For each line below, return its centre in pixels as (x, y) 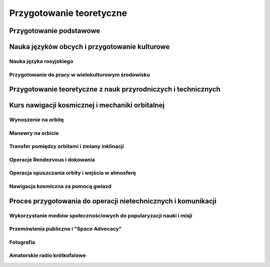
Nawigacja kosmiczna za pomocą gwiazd (60, 186)
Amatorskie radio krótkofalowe (47, 255)
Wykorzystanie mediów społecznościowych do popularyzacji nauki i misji (101, 215)
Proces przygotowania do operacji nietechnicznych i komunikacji (113, 201)
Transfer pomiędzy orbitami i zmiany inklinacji (67, 146)
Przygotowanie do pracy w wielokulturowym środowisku (79, 74)
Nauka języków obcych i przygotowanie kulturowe (89, 47)
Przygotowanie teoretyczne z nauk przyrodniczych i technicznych (115, 89)
